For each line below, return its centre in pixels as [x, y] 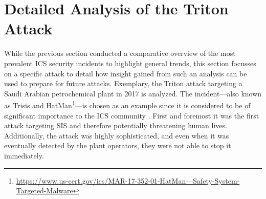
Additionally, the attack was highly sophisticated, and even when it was [117, 135]
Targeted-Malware [45, 191]
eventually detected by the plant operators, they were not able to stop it [118, 145]
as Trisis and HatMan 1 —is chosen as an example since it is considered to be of [127, 104]
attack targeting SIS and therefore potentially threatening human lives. [116, 125]
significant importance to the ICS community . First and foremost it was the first [132, 115]
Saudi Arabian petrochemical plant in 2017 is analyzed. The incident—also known [133, 93]
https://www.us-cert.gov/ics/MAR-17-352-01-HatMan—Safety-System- [128, 180]
